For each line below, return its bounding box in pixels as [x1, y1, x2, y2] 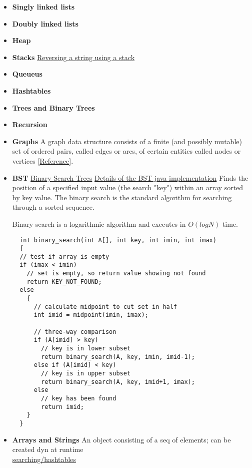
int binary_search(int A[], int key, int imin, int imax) [19, 236, 216, 244]
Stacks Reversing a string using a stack [12, 52, 135, 62]
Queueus [12, 69, 42, 79]
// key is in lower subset [41, 345, 131, 352]
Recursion [12, 119, 47, 130]
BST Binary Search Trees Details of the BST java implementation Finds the [12, 172, 248, 183]
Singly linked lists [12, 2, 75, 12]
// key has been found [41, 394, 116, 402]
